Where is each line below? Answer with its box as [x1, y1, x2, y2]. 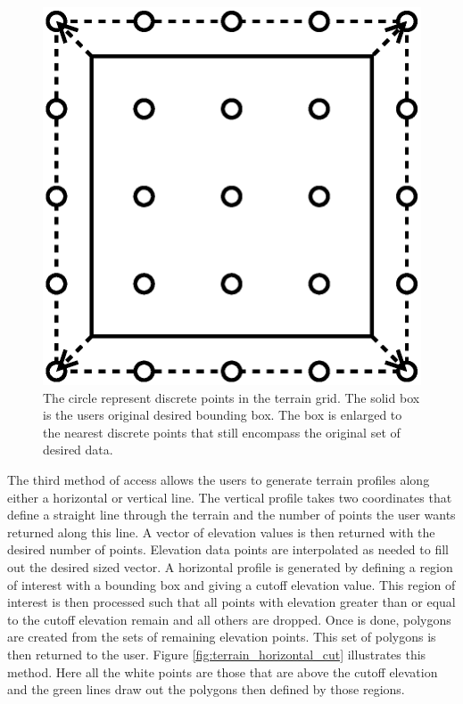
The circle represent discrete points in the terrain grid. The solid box [43, 388, 420, 406]
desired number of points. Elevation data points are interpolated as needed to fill [7, 540, 449, 559]
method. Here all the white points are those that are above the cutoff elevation [7, 662, 438, 681]
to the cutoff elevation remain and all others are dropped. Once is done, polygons [7, 610, 451, 628]
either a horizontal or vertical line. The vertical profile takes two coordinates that [7, 487, 452, 506]
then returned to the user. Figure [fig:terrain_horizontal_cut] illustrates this [7, 644, 426, 663]
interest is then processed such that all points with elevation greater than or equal [7, 593, 456, 611]
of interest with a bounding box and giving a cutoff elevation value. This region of [7, 575, 456, 593]
